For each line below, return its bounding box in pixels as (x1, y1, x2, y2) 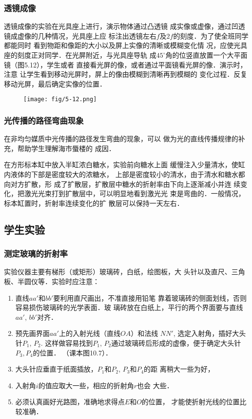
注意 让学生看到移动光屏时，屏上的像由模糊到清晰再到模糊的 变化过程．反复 (4, 69, 248, 79)
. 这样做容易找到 (40, 337, 93, 348)
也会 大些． (136, 380, 174, 390)
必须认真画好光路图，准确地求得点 (15, 397, 125, 407)
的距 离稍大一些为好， (144, 364, 214, 374)
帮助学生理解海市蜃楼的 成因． (17, 143, 116, 153)
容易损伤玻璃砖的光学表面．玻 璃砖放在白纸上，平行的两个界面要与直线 (15, 302, 243, 312)
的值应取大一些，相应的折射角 (38, 380, 134, 390)
